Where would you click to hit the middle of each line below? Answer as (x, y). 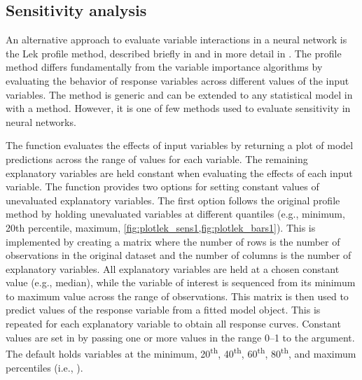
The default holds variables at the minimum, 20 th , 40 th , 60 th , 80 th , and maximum (181, 352)
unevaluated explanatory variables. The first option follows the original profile (173, 200)
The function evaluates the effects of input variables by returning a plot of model (180, 145)
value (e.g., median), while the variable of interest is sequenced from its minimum (181, 282)
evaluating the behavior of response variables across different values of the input (177, 80)
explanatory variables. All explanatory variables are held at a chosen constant (173, 268)
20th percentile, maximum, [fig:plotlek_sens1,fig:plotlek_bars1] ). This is (161, 227)
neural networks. (41, 121)
